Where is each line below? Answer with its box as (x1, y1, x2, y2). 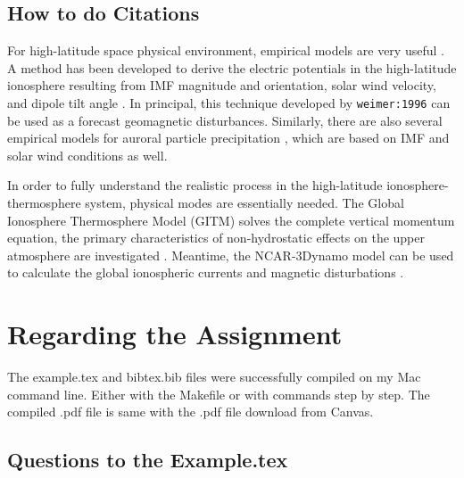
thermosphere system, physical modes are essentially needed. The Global (7, 194, 404, 212)
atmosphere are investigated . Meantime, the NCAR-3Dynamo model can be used (7, 245, 454, 264)
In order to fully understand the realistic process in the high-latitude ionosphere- (7, 176, 449, 194)
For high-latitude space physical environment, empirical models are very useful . (7, 41, 444, 60)
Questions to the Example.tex (7, 446, 288, 474)
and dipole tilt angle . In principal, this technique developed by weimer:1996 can (7, 93, 451, 111)
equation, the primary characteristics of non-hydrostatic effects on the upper (7, 228, 425, 247)
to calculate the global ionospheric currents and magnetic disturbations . (7, 263, 404, 282)
